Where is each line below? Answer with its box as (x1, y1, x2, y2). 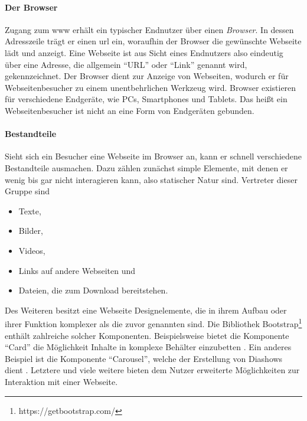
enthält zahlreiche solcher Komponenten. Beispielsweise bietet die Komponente (5, 329, 289, 341)
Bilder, (18, 224, 43, 237)
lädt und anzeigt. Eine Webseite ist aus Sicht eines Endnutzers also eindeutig (5, 46, 283, 58)
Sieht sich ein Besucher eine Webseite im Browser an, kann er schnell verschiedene (5, 150, 302, 162)
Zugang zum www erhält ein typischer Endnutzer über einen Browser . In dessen (5, 23, 294, 35)
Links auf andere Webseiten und (18, 264, 135, 276)
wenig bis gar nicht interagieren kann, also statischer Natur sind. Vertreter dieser (5, 173, 298, 185)
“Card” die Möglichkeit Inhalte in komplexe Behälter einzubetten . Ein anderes (5, 341, 292, 353)
